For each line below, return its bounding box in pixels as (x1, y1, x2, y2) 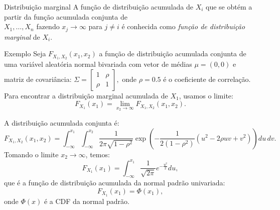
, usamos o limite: (179, 90, 233, 100)
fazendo (36, 21, 60, 32)
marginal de (4, 31, 40, 42)
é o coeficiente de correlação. (163, 73, 251, 84)
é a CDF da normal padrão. (44, 195, 129, 206)
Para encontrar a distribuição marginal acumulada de (4, 90, 168, 100)
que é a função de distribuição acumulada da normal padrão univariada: (4, 177, 225, 188)
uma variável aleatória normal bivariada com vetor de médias (4, 59, 192, 69)
